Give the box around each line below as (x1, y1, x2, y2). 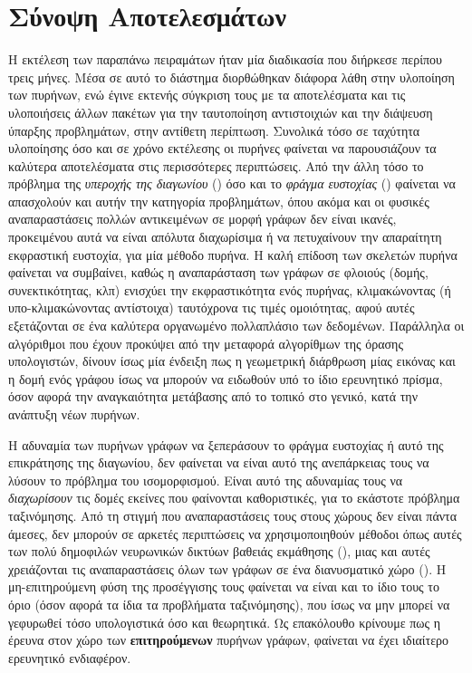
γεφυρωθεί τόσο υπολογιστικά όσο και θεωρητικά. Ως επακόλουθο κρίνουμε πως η (8, 612, 441, 631)
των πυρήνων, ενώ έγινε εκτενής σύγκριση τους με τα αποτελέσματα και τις (8, 85, 406, 104)
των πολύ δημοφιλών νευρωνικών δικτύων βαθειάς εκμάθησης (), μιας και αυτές (8, 542, 430, 561)
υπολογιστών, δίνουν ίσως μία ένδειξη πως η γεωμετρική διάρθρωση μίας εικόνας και (8, 351, 456, 370)
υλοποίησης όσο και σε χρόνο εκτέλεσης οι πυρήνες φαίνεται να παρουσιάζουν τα (8, 139, 437, 158)
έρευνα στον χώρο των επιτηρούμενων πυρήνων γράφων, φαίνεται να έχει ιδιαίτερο (8, 630, 449, 649)
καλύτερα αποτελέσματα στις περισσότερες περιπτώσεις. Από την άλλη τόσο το (8, 156, 424, 175)
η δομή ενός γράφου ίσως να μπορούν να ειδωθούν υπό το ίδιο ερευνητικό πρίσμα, (8, 369, 443, 388)
